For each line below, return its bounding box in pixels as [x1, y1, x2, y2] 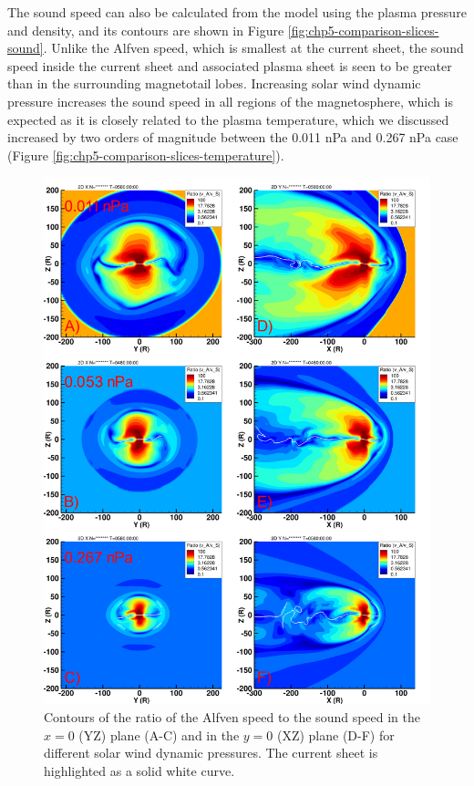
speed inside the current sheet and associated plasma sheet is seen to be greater [7, 56, 452, 75]
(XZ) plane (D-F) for [276, 725, 395, 744]
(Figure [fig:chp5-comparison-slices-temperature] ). [7, 145, 284, 164]
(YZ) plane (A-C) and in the [78, 725, 240, 744]
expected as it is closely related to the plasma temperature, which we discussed [7, 109, 449, 129]
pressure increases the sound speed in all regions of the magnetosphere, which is [7, 91, 453, 110]
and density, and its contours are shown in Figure [7, 20, 284, 39]
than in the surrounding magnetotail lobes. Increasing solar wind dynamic [7, 74, 421, 93]
